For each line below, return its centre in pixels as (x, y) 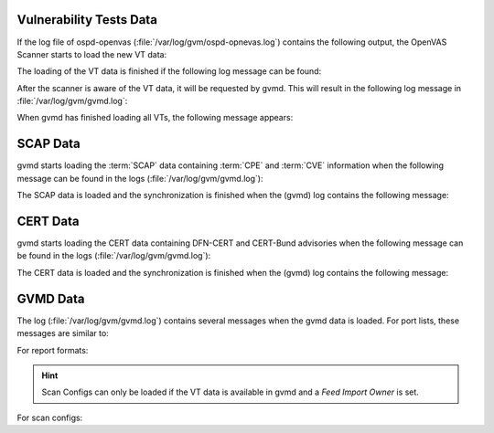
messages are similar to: (63, 333)
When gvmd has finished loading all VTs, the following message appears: (155, 118)
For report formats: (53, 350)
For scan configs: (50, 417)
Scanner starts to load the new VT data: (92, 54)
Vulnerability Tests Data (87, 20)
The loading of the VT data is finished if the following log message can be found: (169, 71)
